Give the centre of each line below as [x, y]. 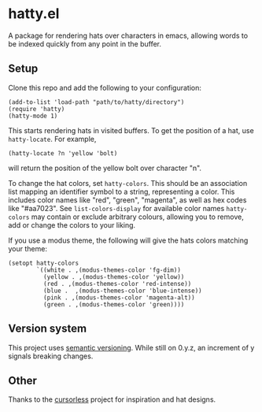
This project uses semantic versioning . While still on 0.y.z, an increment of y [131, 347]
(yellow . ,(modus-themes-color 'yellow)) [114, 277]
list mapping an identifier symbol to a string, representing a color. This [122, 191]
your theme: [28, 248]
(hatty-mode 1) [33, 116]
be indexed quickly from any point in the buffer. [85, 43]
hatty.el [34, 14]
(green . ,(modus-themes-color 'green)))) [114, 304]
